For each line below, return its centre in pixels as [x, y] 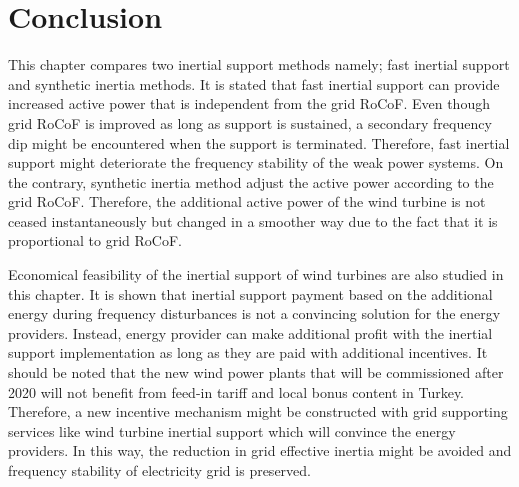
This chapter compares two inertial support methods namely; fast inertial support [259, 64]
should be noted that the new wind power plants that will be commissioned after [256, 372]
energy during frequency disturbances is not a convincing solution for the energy [254, 313]
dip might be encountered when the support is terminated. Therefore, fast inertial [259, 142]
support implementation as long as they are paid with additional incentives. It [248, 352]
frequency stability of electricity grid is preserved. [159, 470]
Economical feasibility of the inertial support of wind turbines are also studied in [256, 274]
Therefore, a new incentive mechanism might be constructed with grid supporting [258, 411]
